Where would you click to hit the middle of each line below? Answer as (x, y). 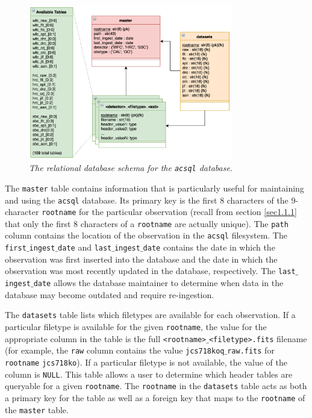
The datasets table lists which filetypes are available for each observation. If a (150, 315)
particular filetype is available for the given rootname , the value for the (136, 326)
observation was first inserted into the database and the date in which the (141, 259)
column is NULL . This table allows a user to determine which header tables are (149, 374)
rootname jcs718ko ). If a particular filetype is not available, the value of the (146, 362)
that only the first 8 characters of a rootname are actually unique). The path (147, 223)
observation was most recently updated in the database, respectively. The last (150, 271)
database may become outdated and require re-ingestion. (110, 294)
